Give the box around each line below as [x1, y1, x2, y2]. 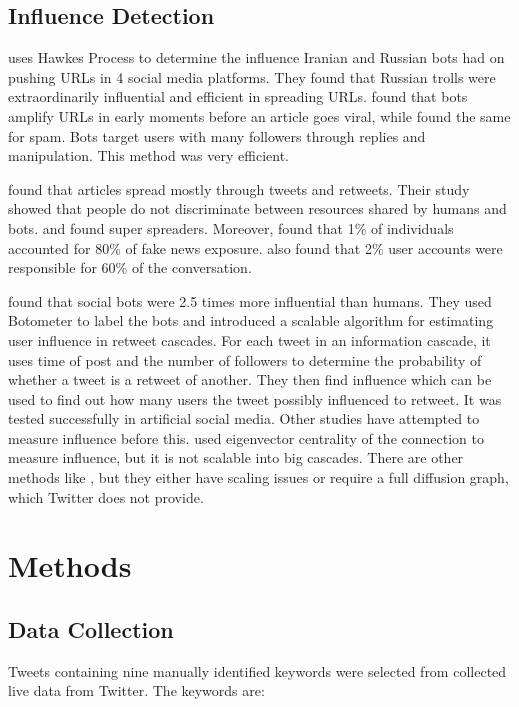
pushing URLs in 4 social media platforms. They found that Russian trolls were [8, 66, 496, 87]
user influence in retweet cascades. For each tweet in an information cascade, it [8, 329, 491, 350]
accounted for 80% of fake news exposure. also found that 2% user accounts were [8, 237, 503, 258]
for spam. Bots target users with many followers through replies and [8, 125, 426, 146]
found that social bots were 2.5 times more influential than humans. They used [8, 290, 492, 311]
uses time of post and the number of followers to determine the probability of [8, 349, 482, 370]
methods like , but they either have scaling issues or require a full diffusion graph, [8, 467, 509, 488]
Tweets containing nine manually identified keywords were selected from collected [8, 660, 507, 681]
